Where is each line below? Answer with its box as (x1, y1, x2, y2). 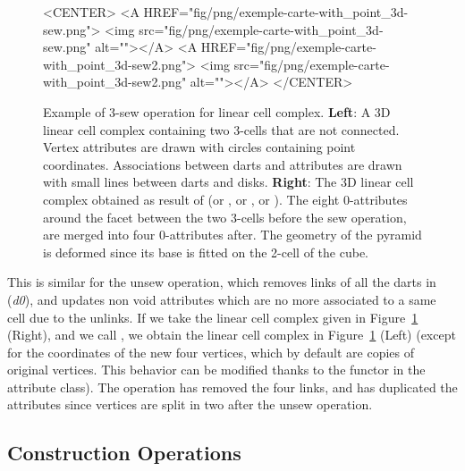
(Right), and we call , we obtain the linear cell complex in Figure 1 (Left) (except (7, 325, 456, 344)
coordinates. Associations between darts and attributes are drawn (43, 155, 402, 173)
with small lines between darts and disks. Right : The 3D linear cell (43, 172, 414, 191)
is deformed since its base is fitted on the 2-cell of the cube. (43, 242, 368, 261)
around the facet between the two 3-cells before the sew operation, (43, 207, 407, 226)
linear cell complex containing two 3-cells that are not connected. (43, 120, 400, 139)
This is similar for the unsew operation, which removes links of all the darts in (7, 273, 436, 291)
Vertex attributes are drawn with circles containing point (43, 138, 356, 156)
